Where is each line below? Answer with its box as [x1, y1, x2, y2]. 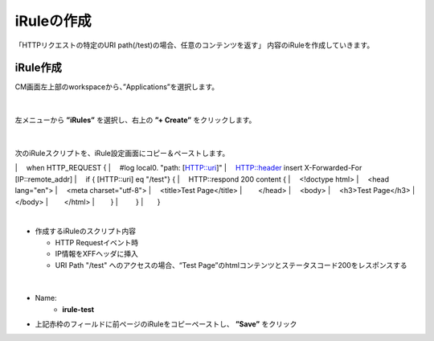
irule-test [62, 304, 95, 314]
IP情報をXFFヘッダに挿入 [55, 249, 138, 259]
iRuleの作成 [14, 12, 92, 30]
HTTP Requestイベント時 [55, 237, 139, 247]
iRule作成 [14, 61, 62, 75]
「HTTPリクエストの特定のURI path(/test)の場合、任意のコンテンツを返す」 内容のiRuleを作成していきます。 [14, 40, 375, 50]
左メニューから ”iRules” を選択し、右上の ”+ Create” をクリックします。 [14, 115, 256, 125]
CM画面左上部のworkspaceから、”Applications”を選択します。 [14, 82, 219, 92]
